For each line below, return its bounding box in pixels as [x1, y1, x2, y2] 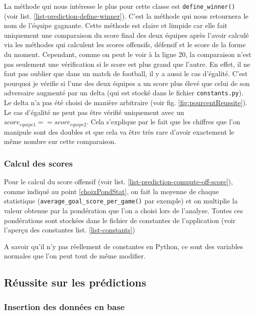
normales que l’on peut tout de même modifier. [4, 251, 146, 261]
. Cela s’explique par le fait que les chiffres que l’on [86, 116, 240, 127]
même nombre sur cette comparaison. [4, 136, 116, 146]
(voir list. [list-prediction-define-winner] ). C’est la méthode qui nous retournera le [4, 10, 249, 21]
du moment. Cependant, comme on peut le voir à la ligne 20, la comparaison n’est [4, 49, 252, 59]
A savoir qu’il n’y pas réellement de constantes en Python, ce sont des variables [4, 241, 243, 251]
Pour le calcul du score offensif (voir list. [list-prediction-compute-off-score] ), [4, 176, 233, 187]
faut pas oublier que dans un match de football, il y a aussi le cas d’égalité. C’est [4, 68, 248, 79]
